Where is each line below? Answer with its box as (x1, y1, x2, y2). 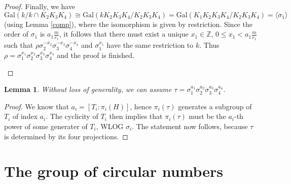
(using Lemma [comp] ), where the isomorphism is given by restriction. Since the (4, 18, 252, 29)
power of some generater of (4, 120, 88, 131)
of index (13, 111, 38, 121)
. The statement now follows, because (132, 120, 248, 131)
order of (4, 28, 28, 39)
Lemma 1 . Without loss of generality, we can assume (4, 84, 172, 95)
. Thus (199, 40, 220, 50)
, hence (130, 101, 152, 111)
